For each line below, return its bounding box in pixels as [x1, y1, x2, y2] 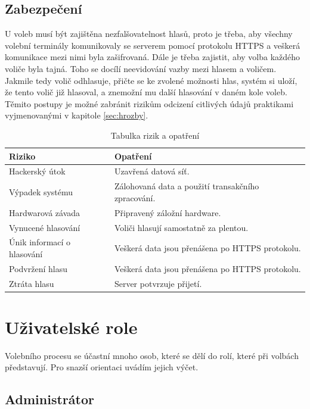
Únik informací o [9, 236, 71, 248]
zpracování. [114, 191, 156, 204]
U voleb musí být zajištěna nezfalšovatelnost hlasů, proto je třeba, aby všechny [5, 27, 293, 40]
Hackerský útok [9, 165, 66, 177]
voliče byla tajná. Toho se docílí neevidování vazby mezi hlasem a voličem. [5, 62, 277, 74]
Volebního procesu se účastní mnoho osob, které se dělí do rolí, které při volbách [5, 349, 299, 361]
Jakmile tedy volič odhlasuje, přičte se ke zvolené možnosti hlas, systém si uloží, [5, 74, 297, 86]
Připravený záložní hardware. [114, 206, 221, 218]
